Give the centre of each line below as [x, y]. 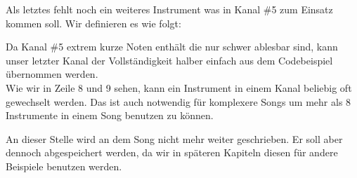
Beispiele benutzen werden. [64, 166]
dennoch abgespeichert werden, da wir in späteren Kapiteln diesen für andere [172, 152]
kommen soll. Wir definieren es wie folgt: [93, 23]
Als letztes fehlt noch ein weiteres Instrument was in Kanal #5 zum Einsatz [169, 9]
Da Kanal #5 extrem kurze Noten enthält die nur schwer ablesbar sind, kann [172, 47]
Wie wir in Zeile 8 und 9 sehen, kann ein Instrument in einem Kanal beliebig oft [179, 87]
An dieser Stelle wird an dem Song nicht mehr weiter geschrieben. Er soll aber [174, 138]
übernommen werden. [52, 74]
